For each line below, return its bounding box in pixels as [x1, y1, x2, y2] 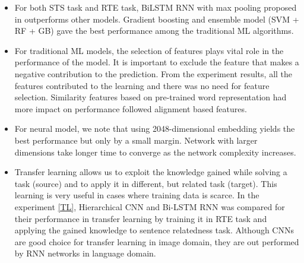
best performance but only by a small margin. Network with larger [14, 134, 258, 146]
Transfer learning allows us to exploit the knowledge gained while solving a [14, 166, 287, 178]
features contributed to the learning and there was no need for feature [14, 79, 270, 91]
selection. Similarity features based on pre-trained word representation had [14, 91, 287, 103]
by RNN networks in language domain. [14, 247, 156, 259]
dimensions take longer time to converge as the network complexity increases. [14, 145, 296, 158]
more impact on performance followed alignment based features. [14, 102, 247, 115]
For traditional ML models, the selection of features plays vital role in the [14, 44, 284, 56]
